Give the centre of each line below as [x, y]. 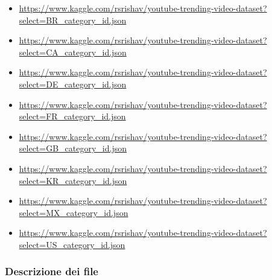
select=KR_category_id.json [73, 180]
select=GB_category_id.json [73, 148]
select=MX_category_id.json [74, 212]
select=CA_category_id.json [73, 52]
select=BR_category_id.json [73, 20]
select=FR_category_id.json [72, 116]
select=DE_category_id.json [73, 84]
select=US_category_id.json [72, 244]
